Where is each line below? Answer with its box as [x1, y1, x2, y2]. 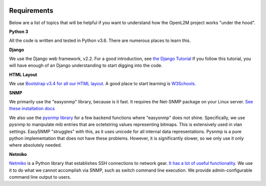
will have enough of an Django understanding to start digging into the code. [9, 62, 163, 68]
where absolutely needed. [9, 142, 62, 148]
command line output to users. [9, 174, 71, 180]
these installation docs [9, 106, 55, 112]
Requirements [9, 6, 54, 15]
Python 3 [9, 29, 29, 34]
